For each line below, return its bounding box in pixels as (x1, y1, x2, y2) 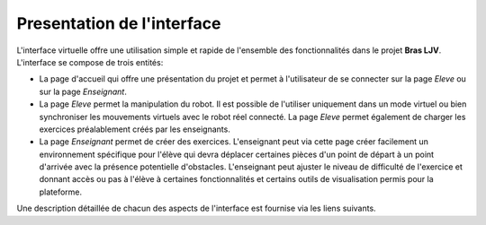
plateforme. (39, 186, 83, 197)
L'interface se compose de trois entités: (16, 56, 164, 67)
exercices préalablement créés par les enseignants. (39, 124, 231, 134)
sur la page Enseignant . (39, 86, 128, 97)
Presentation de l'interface (16, 13, 221, 33)
